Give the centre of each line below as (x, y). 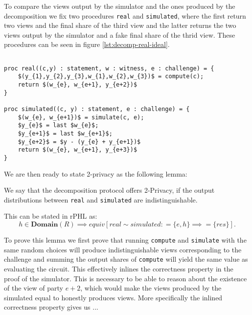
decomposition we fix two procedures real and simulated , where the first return (125, 15)
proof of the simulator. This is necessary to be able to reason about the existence (126, 278)
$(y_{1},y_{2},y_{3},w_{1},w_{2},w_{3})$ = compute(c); (111, 77)
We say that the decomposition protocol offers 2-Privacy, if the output (109, 190)
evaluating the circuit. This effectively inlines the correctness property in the (119, 268)
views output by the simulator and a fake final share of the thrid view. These (120, 34)
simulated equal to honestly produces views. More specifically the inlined (113, 297)
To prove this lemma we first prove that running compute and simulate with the (125, 240)
